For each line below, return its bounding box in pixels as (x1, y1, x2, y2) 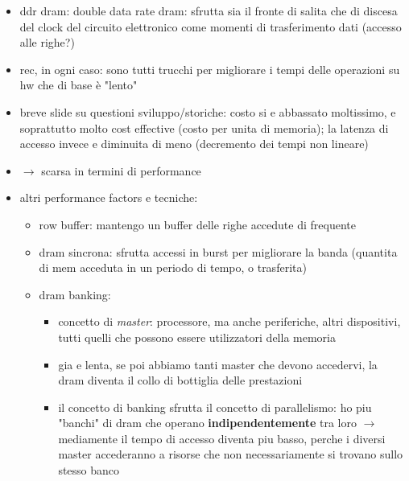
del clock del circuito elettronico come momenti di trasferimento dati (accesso (19, 18, 402, 35)
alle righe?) (19, 34, 75, 51)
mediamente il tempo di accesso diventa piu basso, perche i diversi (58, 430, 386, 446)
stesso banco (58, 462, 120, 479)
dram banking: (39, 286, 111, 302)
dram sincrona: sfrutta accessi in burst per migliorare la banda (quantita (39, 243, 398, 260)
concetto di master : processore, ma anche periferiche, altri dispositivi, (58, 313, 401, 330)
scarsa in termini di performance (41, 162, 201, 179)
